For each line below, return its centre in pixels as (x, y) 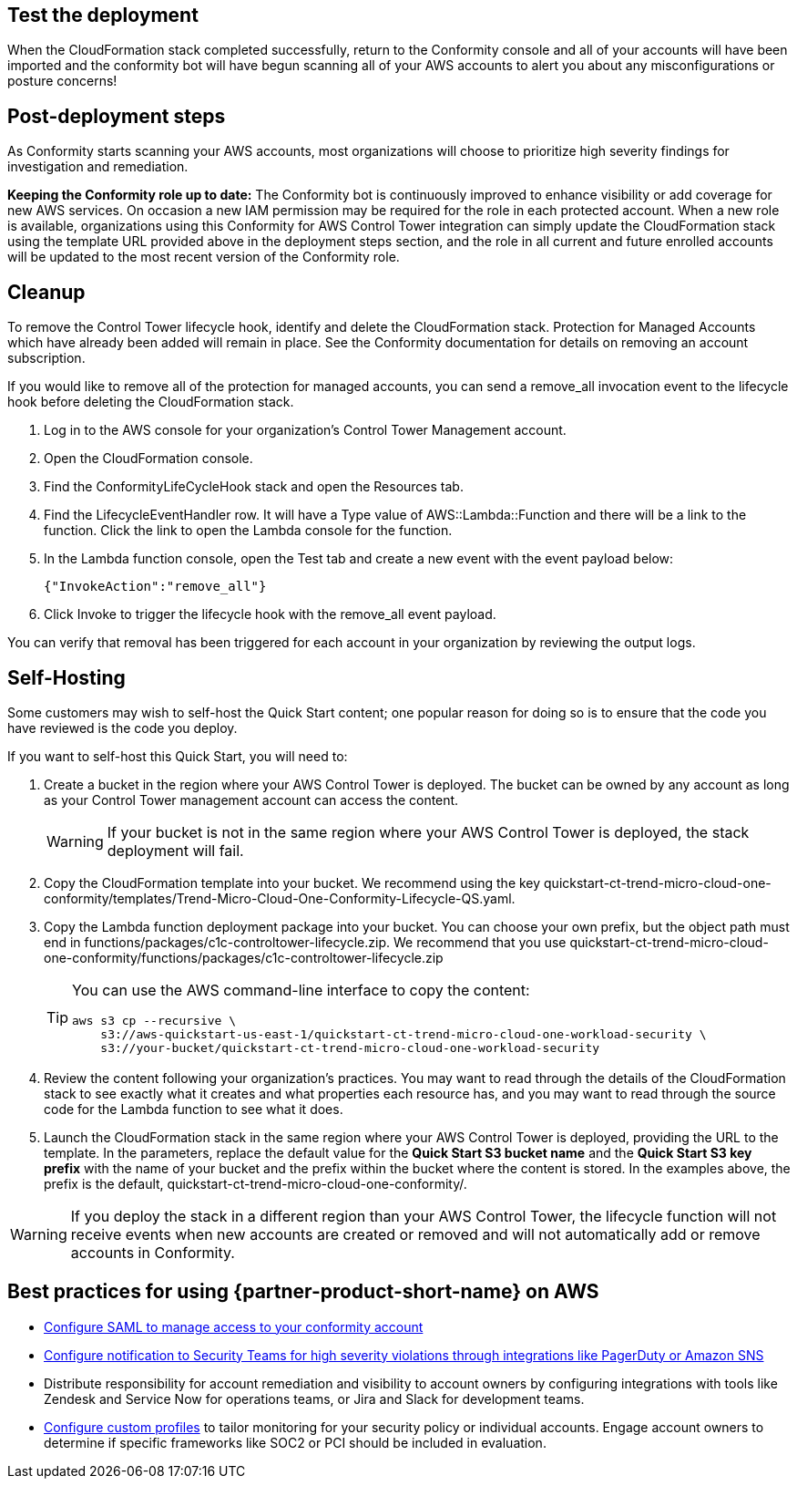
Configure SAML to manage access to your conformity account (234, 1326)
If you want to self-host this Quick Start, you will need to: (178, 756)
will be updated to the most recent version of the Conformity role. (204, 257)
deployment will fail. (175, 850)
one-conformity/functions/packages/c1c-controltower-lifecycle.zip (244, 957)
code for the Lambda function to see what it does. (194, 1109)
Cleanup (46, 292)
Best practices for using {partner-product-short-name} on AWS (303, 1292)
